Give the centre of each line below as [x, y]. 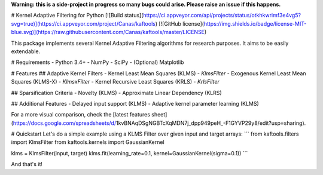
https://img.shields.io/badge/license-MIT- [255, 23]
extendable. [26, 51]
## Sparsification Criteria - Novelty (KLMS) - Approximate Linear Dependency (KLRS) [117, 93]
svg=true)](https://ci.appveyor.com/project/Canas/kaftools [83, 23]
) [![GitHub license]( [180, 23]
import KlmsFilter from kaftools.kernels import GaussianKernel [88, 142]
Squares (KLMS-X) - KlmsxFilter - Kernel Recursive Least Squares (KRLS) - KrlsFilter [115, 82]
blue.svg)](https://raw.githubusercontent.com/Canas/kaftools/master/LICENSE [108, 32]
